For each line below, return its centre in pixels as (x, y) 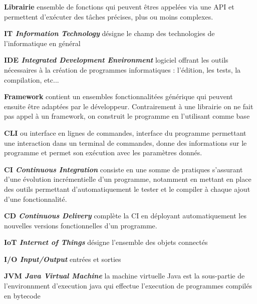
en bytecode (22, 295)
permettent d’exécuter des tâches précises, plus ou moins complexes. (109, 16)
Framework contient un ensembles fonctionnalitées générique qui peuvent (118, 96)
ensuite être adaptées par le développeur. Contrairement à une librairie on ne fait (129, 106)
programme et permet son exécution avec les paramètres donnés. (103, 153)
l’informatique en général (42, 43)
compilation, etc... (32, 79)
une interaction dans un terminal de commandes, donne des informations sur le (125, 142)
